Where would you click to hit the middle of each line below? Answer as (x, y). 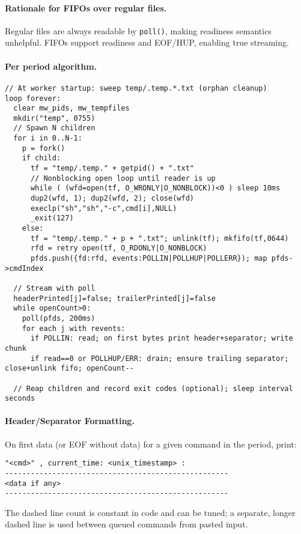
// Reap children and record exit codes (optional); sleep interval (153, 388)
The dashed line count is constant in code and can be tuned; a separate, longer (150, 512)
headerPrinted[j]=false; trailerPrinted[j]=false (114, 298)
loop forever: (33, 98)
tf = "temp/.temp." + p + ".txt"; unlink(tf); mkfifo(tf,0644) (160, 238)
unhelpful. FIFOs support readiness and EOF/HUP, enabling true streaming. (147, 42)
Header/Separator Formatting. (70, 421)
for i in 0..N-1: (48, 138)
